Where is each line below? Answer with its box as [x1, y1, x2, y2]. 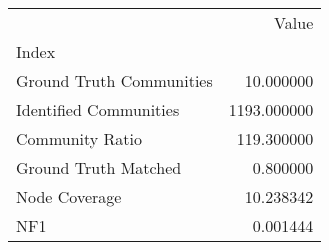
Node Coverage [16, 185, 122, 208]
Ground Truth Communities [16, 69, 213, 92]
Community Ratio [16, 127, 143, 150]
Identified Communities [16, 98, 180, 121]
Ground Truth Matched [16, 156, 182, 179]
